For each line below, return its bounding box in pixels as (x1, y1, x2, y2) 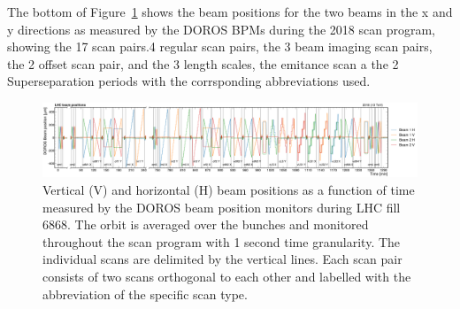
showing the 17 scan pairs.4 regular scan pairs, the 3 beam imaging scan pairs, (7, 37, 433, 56)
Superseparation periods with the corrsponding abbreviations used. (7, 72, 371, 90)
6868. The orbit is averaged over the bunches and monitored (42, 215, 369, 234)
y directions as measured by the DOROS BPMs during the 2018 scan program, (7, 19, 435, 38)
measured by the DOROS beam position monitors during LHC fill (42, 197, 401, 216)
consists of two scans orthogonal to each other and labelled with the (42, 267, 411, 285)
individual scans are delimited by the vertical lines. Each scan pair (42, 250, 402, 268)
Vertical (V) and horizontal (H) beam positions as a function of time (42, 181, 415, 199)
